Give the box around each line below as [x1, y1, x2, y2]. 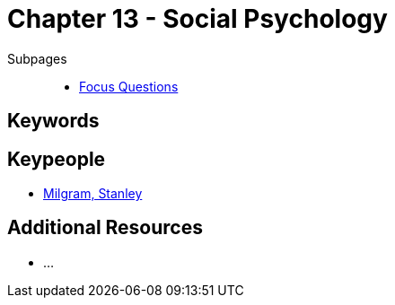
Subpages [7, 50, 67, 66]
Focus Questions [79, 78, 179, 94]
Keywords [7, 109, 100, 133]
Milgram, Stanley [43, 186, 143, 202]
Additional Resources [7, 216, 203, 240]
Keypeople [7, 147, 106, 170]
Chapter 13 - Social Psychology [7, 4, 388, 34]
